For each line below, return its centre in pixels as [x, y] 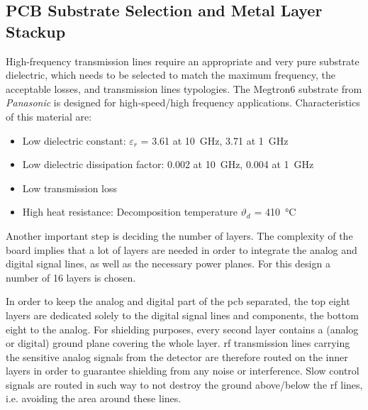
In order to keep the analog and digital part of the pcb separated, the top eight [178, 301]
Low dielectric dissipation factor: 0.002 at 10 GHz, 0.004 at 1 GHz [168, 164]
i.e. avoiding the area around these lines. [94, 398]
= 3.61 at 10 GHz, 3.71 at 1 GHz [214, 140]
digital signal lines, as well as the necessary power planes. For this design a [168, 264]
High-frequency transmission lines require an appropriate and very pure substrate [183, 61]
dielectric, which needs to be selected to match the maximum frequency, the [171, 75]
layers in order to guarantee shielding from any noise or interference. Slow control [183, 371]
